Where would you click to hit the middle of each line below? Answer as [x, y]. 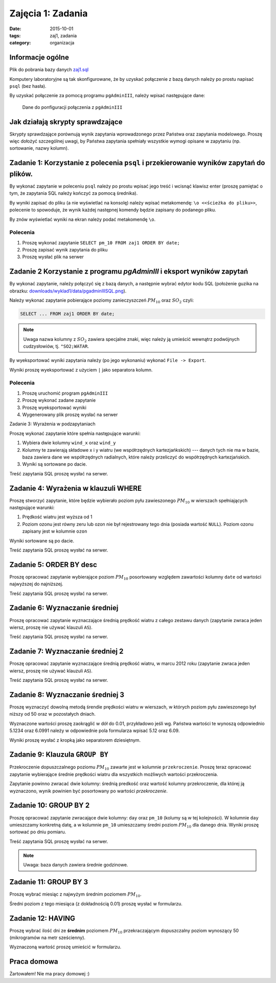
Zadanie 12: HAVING [42, 918]
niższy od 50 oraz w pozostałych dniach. [53, 714]
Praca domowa [34, 962]
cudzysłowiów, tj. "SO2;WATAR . [56, 346]
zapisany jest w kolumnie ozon [55, 531]
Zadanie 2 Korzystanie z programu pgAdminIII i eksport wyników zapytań [129, 272]
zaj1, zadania [63, 35]
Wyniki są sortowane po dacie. [54, 464]
